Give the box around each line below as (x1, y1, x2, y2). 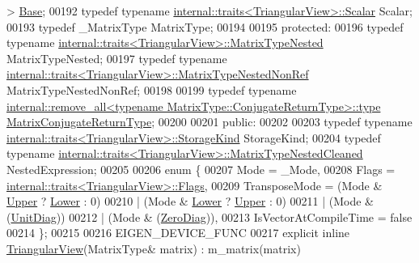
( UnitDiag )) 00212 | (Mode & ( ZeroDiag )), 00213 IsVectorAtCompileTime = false (6, 208, 413, 225)
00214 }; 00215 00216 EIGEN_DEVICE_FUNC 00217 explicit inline (6, 224, 350, 241)
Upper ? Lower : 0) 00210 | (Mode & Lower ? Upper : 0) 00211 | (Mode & (6, 193, 374, 210)
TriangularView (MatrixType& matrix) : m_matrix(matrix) (6, 240, 301, 257)
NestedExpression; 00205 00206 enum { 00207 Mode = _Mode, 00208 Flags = (6, 160, 396, 177)
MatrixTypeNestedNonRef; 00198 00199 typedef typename (6, 81, 297, 98)
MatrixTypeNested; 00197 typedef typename (6, 49, 227, 66)
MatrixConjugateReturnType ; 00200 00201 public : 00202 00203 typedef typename (6, 113, 413, 130)
